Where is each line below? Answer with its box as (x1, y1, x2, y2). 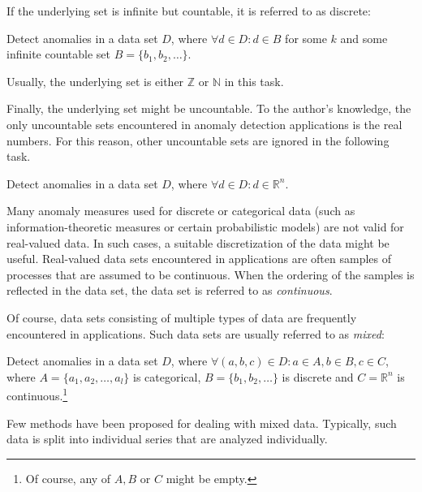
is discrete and (282, 368, 354, 385)
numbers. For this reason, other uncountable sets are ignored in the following (6, 132, 390, 149)
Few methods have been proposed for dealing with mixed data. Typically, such (6, 414, 397, 431)
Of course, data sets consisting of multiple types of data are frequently (6, 309, 357, 326)
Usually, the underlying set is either (6, 72, 184, 89)
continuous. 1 (6, 385, 68, 404)
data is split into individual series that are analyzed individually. (6, 430, 328, 447)
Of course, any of (25, 469, 111, 486)
